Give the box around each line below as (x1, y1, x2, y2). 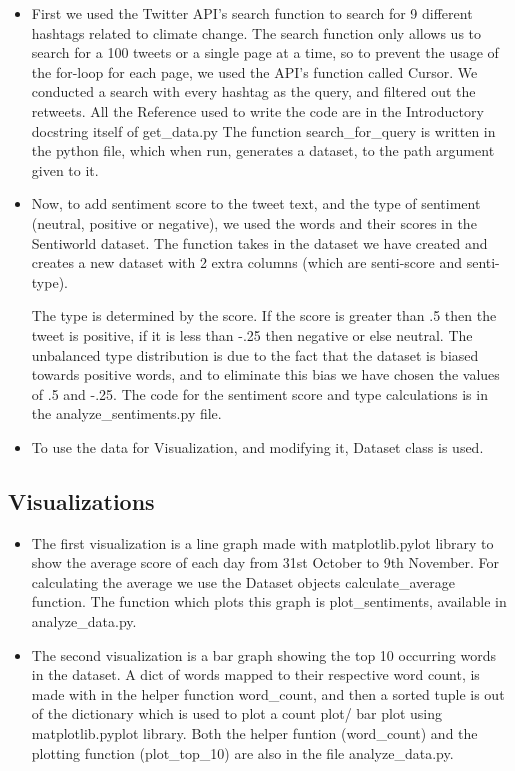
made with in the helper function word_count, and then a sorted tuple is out (31, 683, 505, 704)
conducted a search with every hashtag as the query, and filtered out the (31, 81, 476, 102)
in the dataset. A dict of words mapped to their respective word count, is (31, 664, 480, 685)
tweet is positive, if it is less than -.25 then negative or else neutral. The (31, 324, 473, 345)
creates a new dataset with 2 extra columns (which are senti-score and (31, 252, 462, 273)
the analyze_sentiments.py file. (31, 403, 222, 424)
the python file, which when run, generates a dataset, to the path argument (31, 140, 495, 161)
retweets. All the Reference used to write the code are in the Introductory (31, 100, 484, 121)
